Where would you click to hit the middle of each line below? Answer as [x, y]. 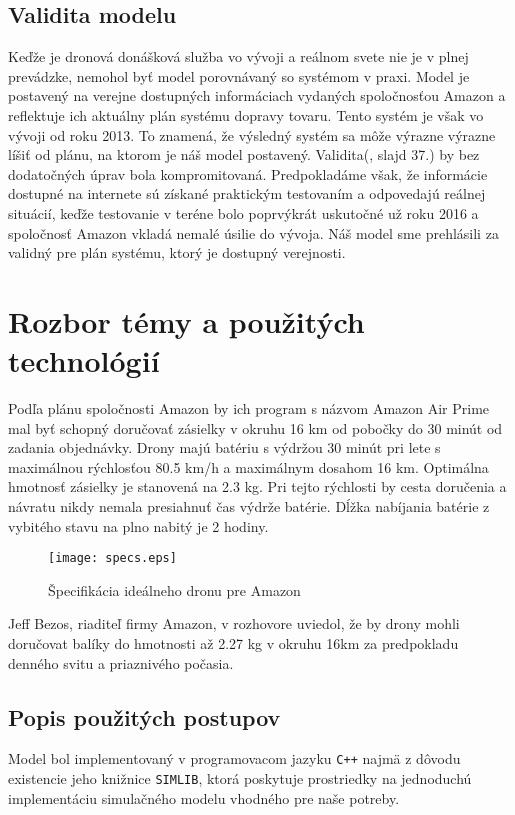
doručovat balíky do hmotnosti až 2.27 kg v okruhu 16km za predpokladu [233, 643]
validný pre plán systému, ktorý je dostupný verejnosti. [177, 252]
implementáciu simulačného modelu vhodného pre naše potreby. [204, 797]
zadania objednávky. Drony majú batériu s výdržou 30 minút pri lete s [224, 447]
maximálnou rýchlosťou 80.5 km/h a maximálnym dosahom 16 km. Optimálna [248, 466]
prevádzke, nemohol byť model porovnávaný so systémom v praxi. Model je [239, 75]
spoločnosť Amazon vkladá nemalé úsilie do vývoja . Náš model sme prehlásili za [253, 232]
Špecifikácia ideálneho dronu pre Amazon [174, 589]
